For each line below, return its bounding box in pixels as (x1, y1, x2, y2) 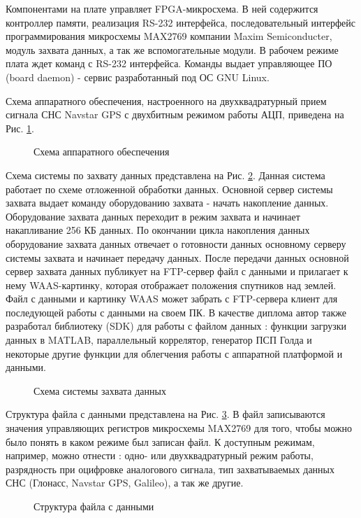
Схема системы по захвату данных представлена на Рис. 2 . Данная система (6, 167, 325, 182)
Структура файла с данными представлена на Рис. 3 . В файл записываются (6, 407, 325, 421)
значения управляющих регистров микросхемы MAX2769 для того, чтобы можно (6, 421, 352, 435)
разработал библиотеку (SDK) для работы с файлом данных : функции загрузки (6, 318, 347, 333)
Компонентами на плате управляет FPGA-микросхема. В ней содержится (6, 1, 318, 15)
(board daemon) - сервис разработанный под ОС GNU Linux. (6, 69, 270, 84)
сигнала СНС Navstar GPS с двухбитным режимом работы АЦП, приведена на (6, 107, 344, 122)
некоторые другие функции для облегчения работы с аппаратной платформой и (6, 346, 343, 360)
